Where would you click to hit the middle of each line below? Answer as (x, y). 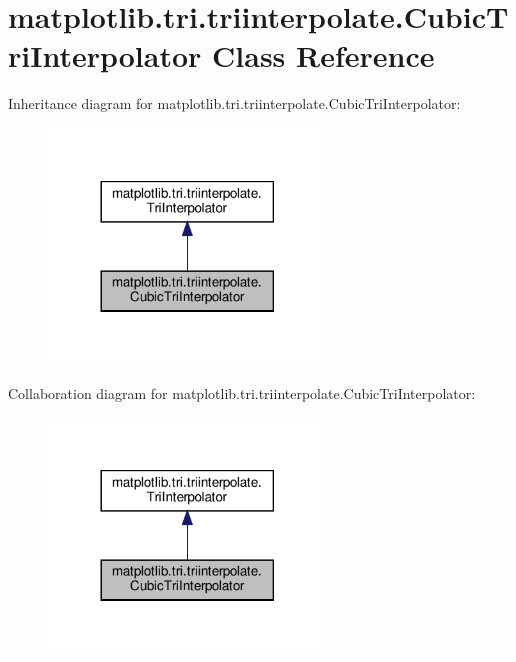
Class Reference (323, 55)
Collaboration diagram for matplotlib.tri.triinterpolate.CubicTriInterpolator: (242, 392)
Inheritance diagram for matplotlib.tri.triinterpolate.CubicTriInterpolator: (234, 103)
